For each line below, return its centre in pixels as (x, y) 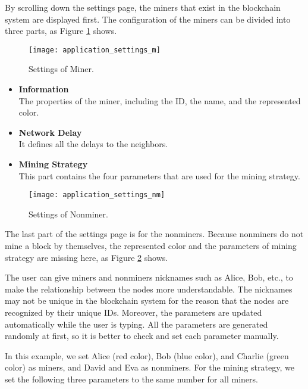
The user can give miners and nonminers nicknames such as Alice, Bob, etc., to (149, 277)
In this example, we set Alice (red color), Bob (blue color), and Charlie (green (147, 355)
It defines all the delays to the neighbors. (93, 144)
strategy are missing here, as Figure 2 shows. (87, 257)
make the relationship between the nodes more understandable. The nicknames (149, 289)
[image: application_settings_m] (95, 50)
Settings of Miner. (61, 69)
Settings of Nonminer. (68, 214)
